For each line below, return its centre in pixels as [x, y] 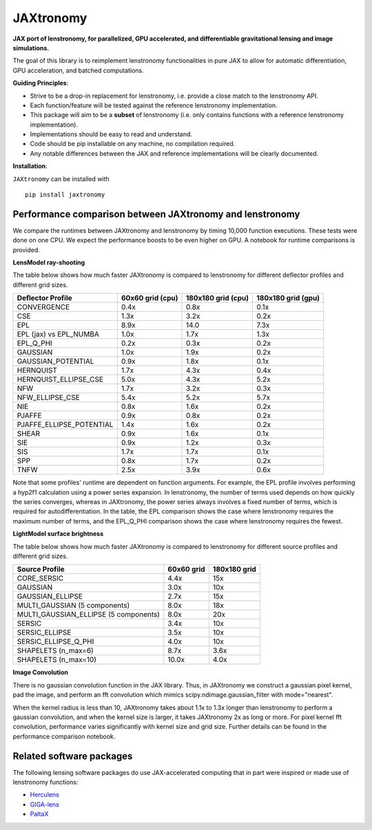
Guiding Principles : [41, 83]
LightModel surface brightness [58, 534]
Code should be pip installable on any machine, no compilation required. [133, 144]
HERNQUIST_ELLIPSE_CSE [60, 380]
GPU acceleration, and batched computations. [78, 70]
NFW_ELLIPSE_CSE [49, 397]
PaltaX [39, 814]
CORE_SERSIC [40, 579]
